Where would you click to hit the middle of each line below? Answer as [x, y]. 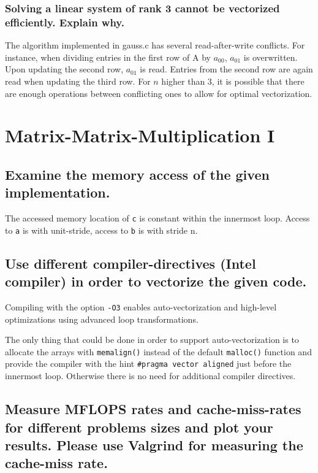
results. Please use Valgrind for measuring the [154, 444]
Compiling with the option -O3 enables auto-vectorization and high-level [141, 306]
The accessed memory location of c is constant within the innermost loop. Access [157, 218]
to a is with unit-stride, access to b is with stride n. [101, 230]
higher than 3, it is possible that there [233, 81]
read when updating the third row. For [78, 81]
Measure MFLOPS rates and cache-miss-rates [153, 409]
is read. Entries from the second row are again [226, 69]
